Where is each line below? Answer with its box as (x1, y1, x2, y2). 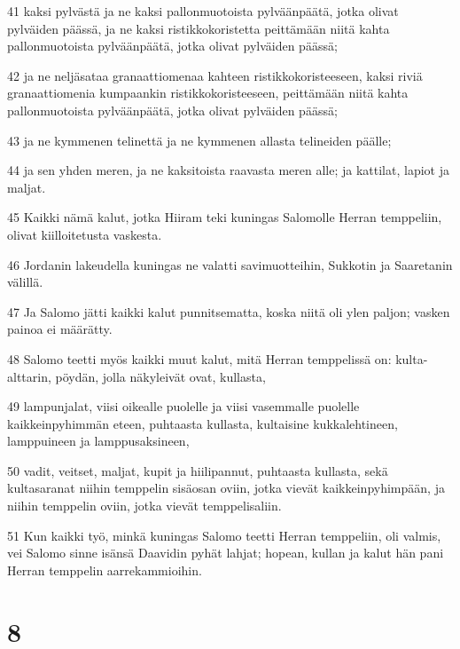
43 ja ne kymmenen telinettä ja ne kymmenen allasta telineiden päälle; (7, 131, 392, 149)
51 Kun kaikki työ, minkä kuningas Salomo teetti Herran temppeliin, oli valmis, (7, 526, 441, 544)
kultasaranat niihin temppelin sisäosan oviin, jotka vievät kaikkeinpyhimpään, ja (7, 479, 445, 497)
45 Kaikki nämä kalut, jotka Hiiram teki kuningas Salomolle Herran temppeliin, (7, 208, 442, 226)
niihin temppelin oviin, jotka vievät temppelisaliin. (7, 496, 282, 515)
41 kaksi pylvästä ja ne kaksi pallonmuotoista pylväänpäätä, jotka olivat (7, 2, 399, 20)
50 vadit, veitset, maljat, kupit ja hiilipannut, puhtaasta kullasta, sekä (7, 461, 388, 479)
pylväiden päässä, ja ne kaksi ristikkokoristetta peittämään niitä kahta (7, 19, 390, 37)
